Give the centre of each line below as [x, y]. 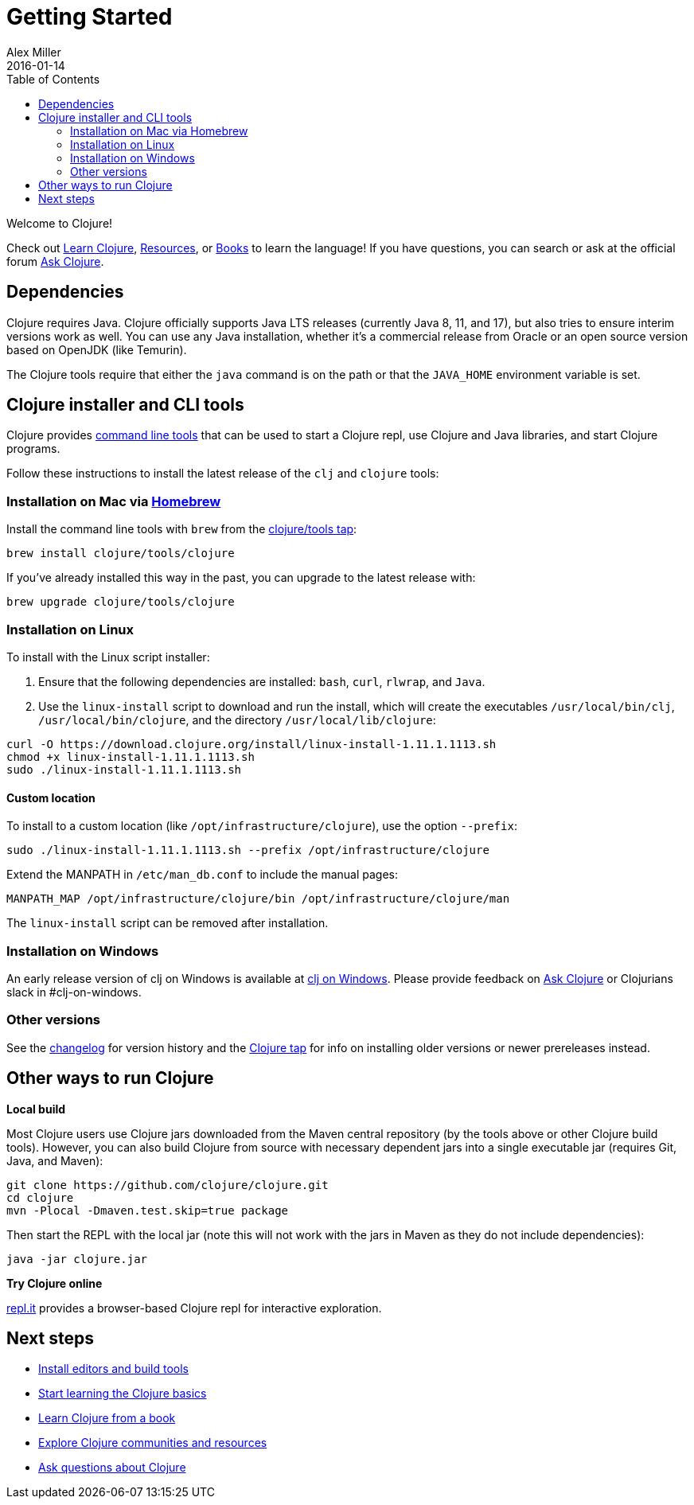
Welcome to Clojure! [60, 223]
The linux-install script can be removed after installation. [168, 923]
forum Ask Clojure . [55, 261]
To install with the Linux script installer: [108, 657]
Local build [36, 1109]
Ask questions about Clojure [112, 1468]
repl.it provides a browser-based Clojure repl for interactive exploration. [194, 1308]
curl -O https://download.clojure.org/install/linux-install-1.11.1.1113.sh [251, 744]
